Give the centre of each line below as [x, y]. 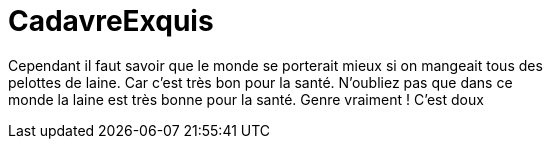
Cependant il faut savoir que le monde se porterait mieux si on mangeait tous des [275, 65]
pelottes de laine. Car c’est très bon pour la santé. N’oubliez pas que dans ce [260, 82]
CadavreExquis [111, 21]
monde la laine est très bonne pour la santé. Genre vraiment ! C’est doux [246, 99]
